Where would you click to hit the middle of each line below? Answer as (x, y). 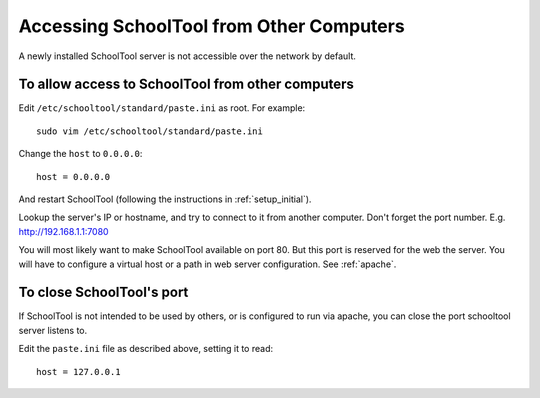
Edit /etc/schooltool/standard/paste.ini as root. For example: (162, 108)
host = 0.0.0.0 (73, 176)
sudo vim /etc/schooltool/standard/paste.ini (150, 131)
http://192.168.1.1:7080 (63, 231)
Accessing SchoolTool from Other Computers (211, 26)
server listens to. (53, 330)
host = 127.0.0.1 (78, 371)
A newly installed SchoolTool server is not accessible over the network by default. (187, 56)
